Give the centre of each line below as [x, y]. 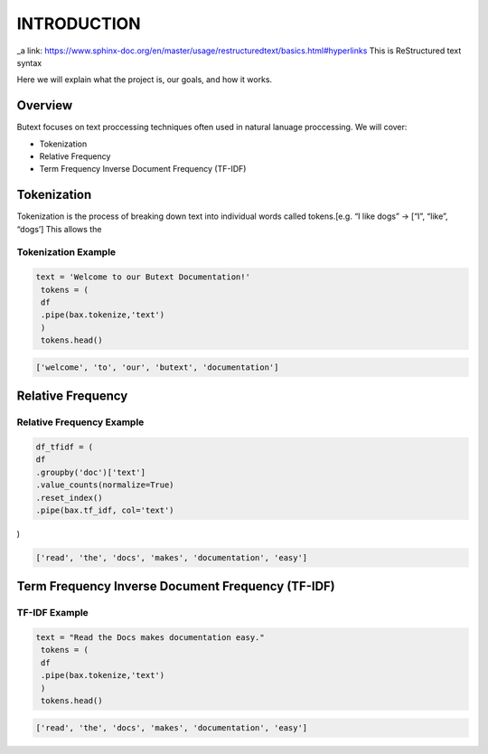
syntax [29, 62]
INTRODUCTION [79, 24]
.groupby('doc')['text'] [91, 472]
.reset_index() [69, 498]
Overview [45, 105]
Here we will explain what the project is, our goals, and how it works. [145, 80]
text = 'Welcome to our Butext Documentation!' [143, 277]
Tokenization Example [66, 252]
